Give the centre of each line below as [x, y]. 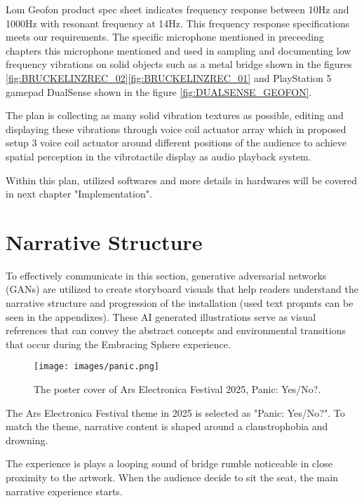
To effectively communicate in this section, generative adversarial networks [166, 275]
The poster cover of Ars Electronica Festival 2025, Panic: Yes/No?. [177, 389]
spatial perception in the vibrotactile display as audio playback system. [159, 156]
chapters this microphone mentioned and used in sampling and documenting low [178, 50]
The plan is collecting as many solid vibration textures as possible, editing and [175, 115]
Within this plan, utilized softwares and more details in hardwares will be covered [182, 180]
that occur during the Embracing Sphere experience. [118, 344]
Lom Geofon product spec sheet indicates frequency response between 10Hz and [177, 9]
